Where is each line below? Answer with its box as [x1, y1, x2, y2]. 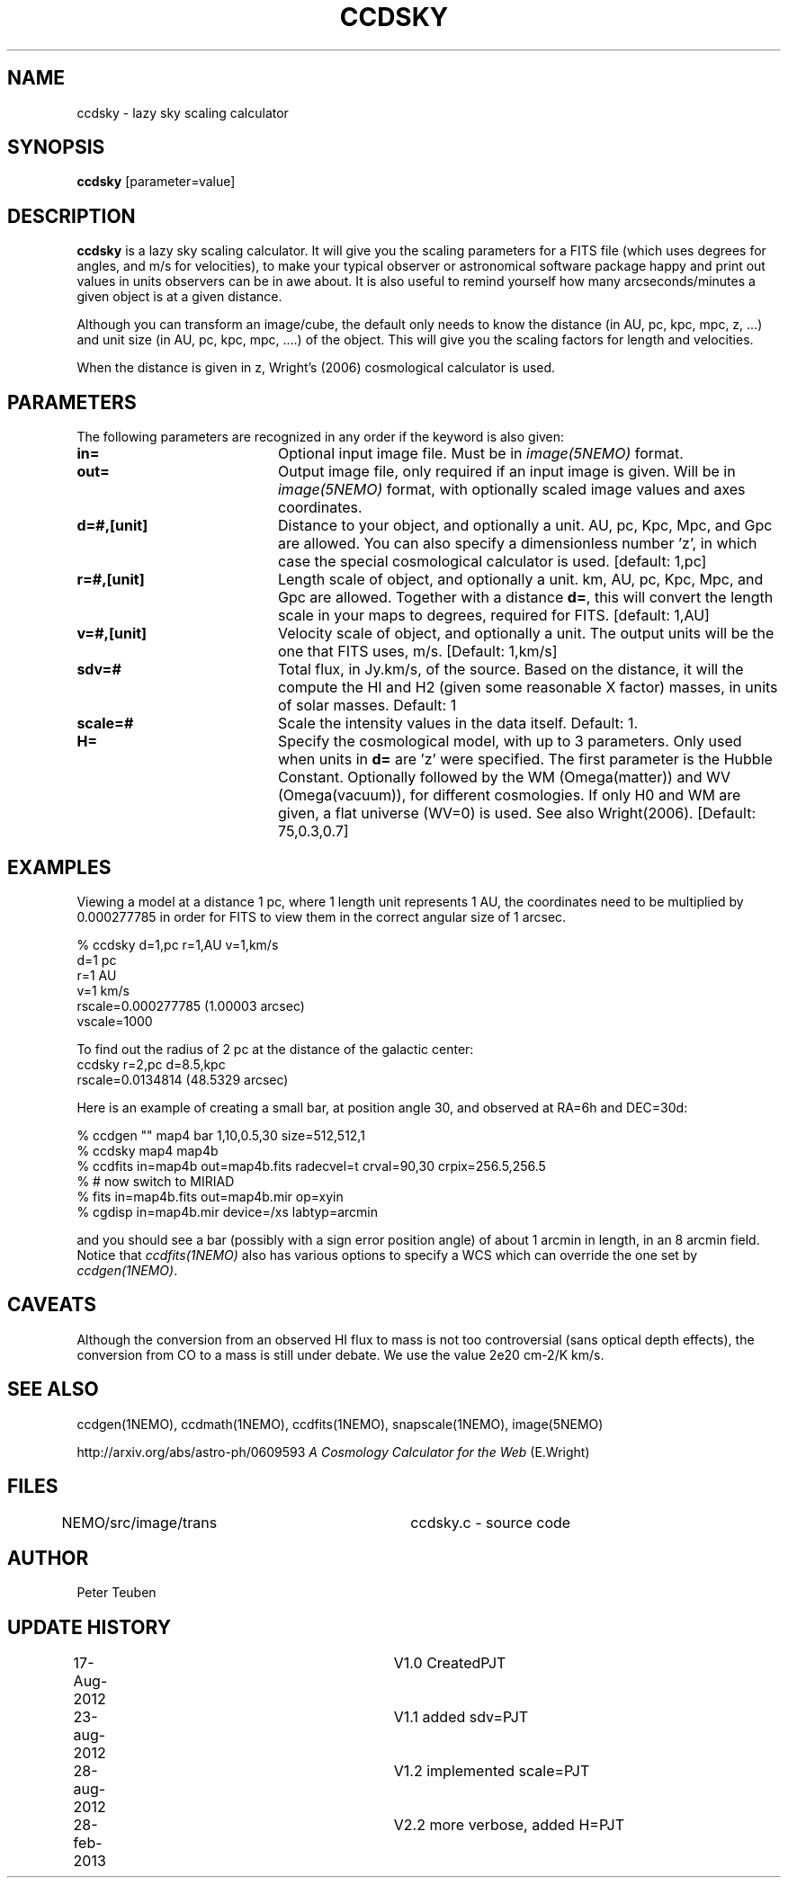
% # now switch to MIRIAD [76, 1173, 235, 1189]
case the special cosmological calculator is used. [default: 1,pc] [277, 552, 707, 571]
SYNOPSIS [7, 136, 105, 159]
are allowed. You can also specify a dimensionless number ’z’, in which [277, 534, 757, 553]
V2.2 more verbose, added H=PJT [393, 1816, 625, 1835]
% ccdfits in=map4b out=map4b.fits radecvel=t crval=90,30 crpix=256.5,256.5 [76, 1157, 546, 1174]
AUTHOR [7, 1546, 89, 1569]
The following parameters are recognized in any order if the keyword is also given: [76, 429, 565, 445]
